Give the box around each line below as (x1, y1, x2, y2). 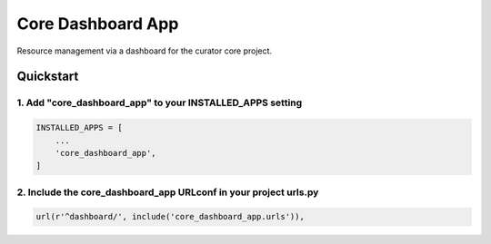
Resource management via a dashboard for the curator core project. (16, 45, 273, 56)
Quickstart (16, 69, 79, 84)
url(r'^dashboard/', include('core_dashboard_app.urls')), (35, 211, 305, 222)
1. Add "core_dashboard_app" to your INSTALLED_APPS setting (16, 96, 303, 109)
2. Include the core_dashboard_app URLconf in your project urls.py (16, 186, 319, 199)
